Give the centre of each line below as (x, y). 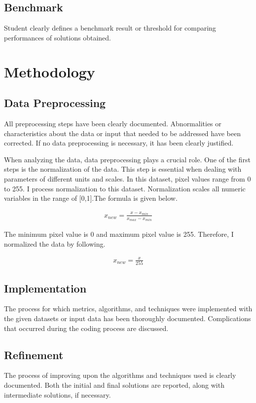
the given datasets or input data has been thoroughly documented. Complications (128, 318)
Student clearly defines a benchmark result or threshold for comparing (110, 28)
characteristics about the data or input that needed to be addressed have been (122, 133)
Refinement (34, 354)
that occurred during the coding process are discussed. (86, 328)
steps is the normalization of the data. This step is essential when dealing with (123, 169)
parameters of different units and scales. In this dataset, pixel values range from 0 (128, 178)
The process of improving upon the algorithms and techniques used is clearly (120, 375)
